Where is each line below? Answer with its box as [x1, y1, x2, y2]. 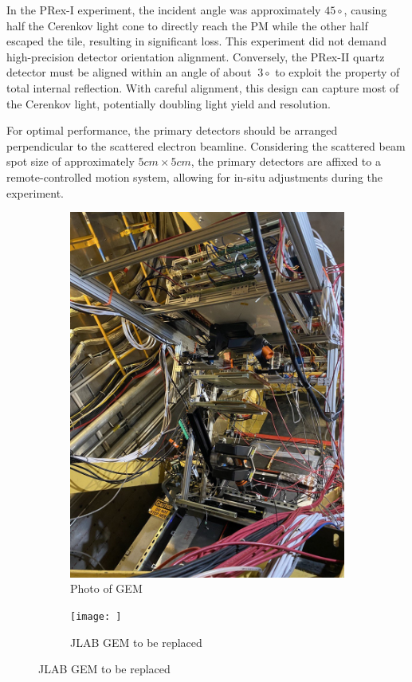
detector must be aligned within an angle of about [6, 64, 252, 80]
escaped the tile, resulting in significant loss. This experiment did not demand [6, 33, 386, 49]
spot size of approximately [6, 153, 135, 170]
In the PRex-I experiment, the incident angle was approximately [6, 2, 321, 18]
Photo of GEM [70, 580, 143, 597]
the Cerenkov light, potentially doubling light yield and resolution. [6, 95, 332, 112]
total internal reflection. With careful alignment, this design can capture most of [6, 79, 399, 96]
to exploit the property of [275, 64, 400, 80]
